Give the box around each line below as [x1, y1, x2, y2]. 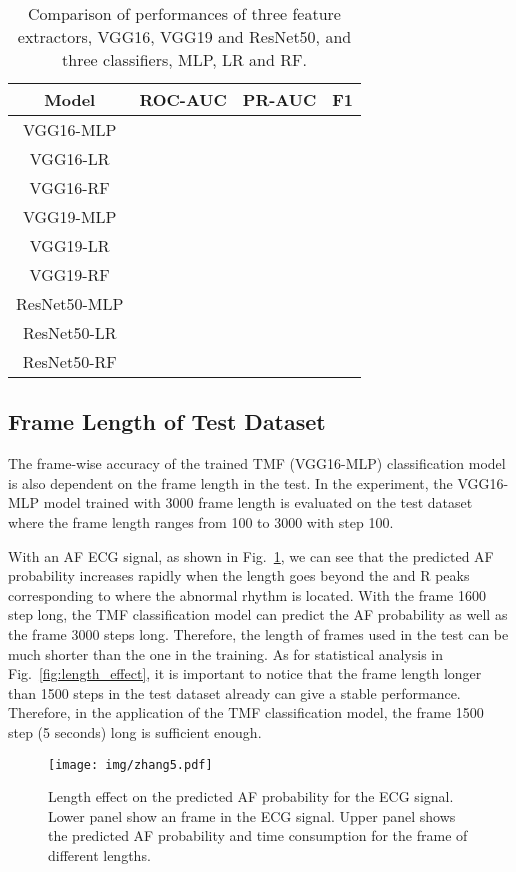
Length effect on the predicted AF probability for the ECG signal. [48, 786, 454, 807]
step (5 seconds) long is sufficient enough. [8, 721, 262, 742]
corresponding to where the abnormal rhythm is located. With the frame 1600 [8, 584, 486, 605]
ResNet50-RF [22, 350, 117, 373]
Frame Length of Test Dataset [8, 406, 326, 437]
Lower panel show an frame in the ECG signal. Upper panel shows [48, 805, 456, 826]
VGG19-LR [29, 234, 110, 257]
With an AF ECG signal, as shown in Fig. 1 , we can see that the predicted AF [8, 545, 494, 566]
